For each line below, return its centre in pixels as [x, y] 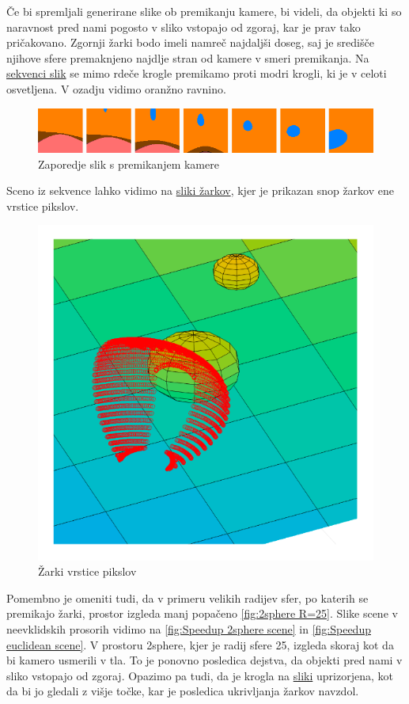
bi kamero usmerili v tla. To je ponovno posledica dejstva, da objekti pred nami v [204, 660]
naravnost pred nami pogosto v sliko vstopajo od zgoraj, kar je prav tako [184, 27]
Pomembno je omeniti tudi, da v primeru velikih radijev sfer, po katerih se [187, 597]
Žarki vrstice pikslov [87, 571]
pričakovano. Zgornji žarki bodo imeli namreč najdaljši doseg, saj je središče [190, 42]
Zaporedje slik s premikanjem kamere [129, 164]
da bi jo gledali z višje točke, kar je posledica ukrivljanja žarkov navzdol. [183, 691]
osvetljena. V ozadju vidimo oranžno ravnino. [116, 88]
